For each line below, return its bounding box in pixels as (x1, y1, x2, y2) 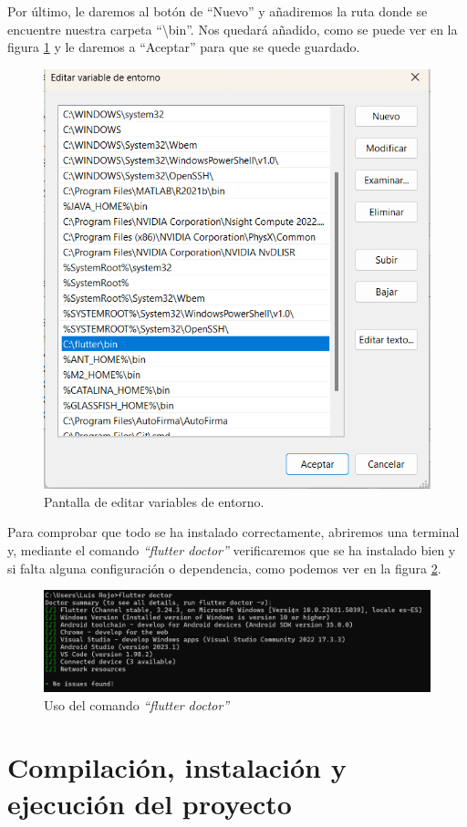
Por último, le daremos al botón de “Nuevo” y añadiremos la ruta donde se (7, 2, 428, 20)
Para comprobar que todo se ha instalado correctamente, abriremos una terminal (7, 522, 460, 542)
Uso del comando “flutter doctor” (44, 695, 230, 714)
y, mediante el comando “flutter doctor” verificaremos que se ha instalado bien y (7, 541, 456, 559)
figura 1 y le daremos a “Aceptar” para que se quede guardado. (7, 37, 360, 57)
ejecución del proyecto (7, 784, 292, 822)
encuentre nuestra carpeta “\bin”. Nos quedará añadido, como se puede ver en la (7, 19, 458, 38)
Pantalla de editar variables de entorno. (44, 491, 265, 511)
